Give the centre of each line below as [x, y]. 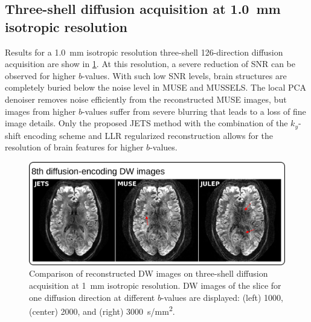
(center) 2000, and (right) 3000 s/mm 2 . [102, 310]
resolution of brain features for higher [74, 147]
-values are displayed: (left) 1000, [222, 297]
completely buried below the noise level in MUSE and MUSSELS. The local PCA [156, 87]
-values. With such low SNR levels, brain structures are [184, 75]
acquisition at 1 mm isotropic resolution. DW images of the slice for [155, 285]
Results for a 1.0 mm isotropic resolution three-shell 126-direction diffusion [144, 52]
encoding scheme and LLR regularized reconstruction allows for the [149, 135]
